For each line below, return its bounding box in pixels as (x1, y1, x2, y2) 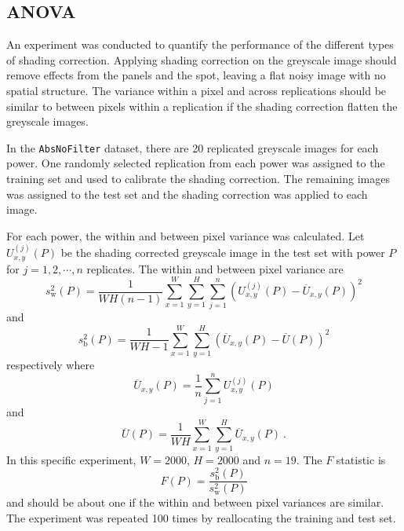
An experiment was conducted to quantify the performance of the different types (6, 36, 394, 53)
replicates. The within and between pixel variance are (86, 260, 344, 276)
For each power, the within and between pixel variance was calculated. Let (6, 227, 365, 244)
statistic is (336, 451, 386, 467)
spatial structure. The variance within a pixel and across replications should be (6, 82, 387, 98)
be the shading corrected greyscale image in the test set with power (60, 244, 385, 261)
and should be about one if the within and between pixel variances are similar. (6, 494, 384, 511)
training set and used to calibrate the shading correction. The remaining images (6, 170, 390, 187)
